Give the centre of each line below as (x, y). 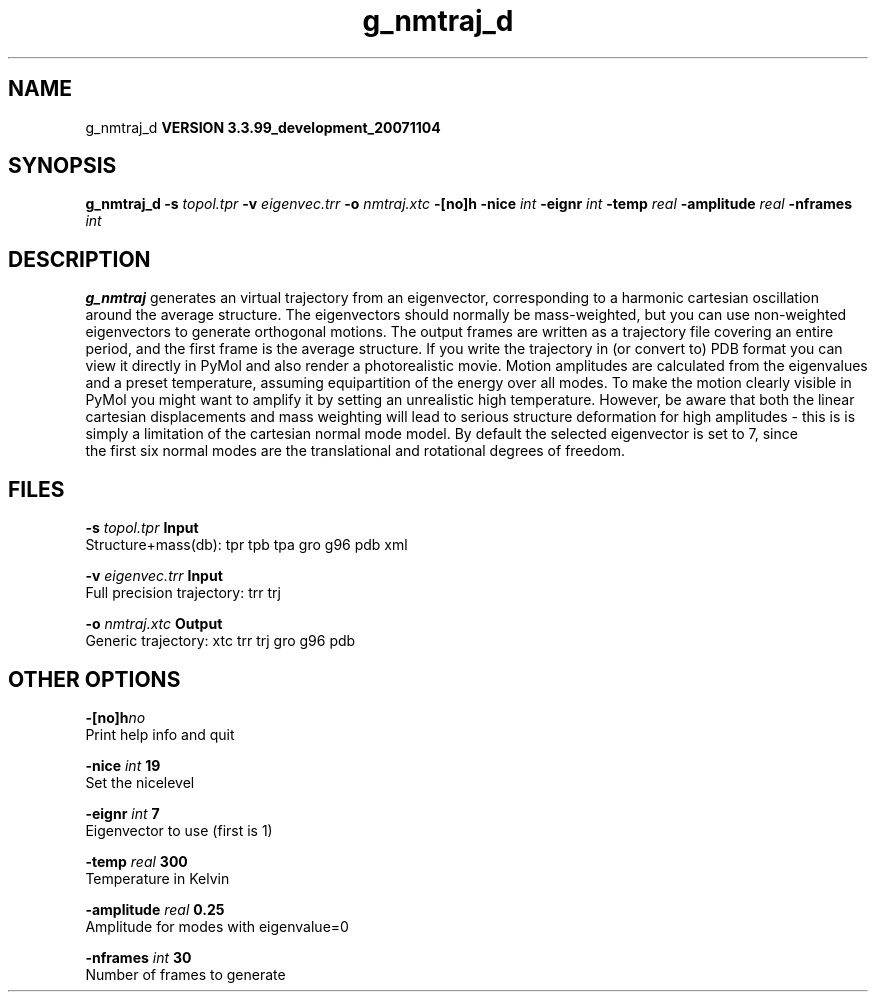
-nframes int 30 (138, 957)
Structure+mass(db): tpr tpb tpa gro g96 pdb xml (246, 545)
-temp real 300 (136, 861)
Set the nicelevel (140, 782)
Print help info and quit (160, 734)
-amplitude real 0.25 (155, 909)
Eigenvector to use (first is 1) (179, 830)
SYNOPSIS (62, 166)
